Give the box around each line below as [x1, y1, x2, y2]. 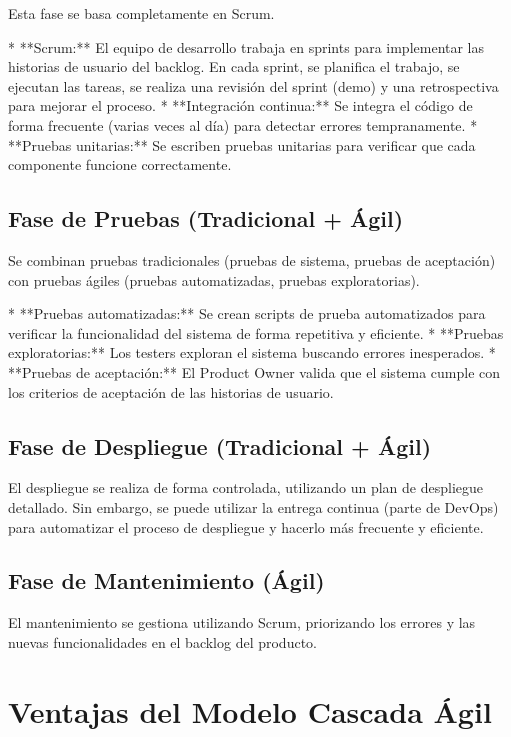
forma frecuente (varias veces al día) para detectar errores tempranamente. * [8, 114, 478, 135]
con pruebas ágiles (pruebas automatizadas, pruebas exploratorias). [8, 269, 420, 290]
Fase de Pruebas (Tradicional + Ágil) [8, 203, 404, 234]
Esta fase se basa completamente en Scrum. [8, 3, 275, 23]
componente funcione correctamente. [8, 154, 232, 175]
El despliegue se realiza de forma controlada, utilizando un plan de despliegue [8, 477, 484, 498]
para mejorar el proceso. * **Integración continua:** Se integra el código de [8, 95, 473, 116]
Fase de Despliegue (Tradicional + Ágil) [8, 430, 432, 461]
